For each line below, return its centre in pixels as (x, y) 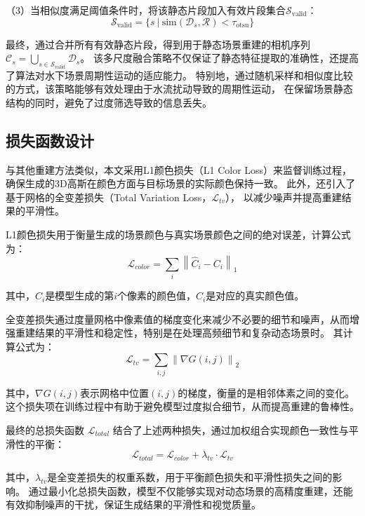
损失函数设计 (50, 140)
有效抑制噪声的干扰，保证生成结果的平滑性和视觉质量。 (133, 504)
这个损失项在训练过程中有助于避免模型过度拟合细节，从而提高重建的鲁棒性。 (182, 406)
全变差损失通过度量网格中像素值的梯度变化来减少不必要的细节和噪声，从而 (178, 319)
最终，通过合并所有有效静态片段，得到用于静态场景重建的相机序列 (158, 44)
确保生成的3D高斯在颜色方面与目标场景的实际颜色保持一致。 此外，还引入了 (181, 183)
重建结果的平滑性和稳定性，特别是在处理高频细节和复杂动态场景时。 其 (179, 333)
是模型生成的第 (80, 296)
